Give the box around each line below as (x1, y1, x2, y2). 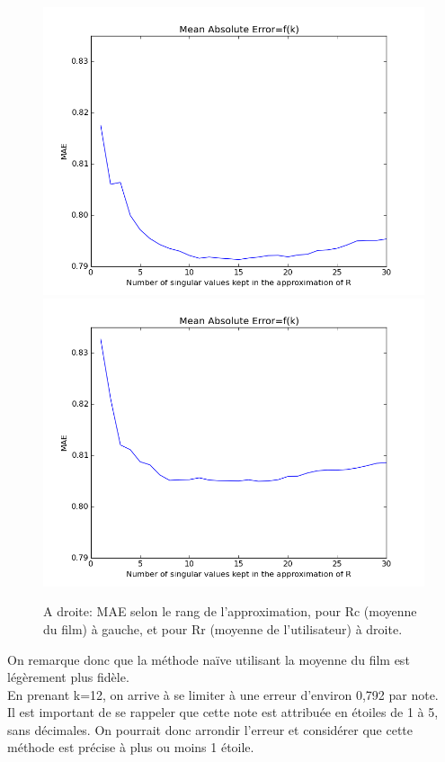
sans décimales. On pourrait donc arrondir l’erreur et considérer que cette (7, 720, 414, 739)
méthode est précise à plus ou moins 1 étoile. (7, 738, 254, 757)
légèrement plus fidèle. (7, 668, 129, 686)
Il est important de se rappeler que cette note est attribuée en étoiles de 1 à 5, (7, 703, 439, 722)
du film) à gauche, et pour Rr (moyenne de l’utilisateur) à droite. (43, 619, 403, 638)
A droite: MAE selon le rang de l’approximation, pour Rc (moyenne (43, 602, 417, 621)
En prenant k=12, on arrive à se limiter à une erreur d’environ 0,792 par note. (7, 685, 439, 704)
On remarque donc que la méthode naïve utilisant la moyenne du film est (7, 650, 410, 668)
